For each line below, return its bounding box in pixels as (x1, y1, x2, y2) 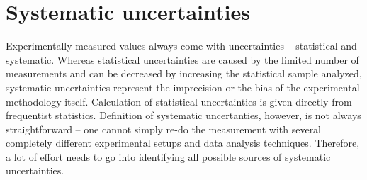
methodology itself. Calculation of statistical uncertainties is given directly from (6, 94, 352, 108)
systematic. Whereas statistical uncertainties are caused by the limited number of (6, 52, 359, 67)
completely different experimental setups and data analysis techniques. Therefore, (6, 135, 360, 150)
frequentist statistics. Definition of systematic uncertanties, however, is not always (6, 108, 361, 123)
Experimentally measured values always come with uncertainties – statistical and (6, 38, 357, 53)
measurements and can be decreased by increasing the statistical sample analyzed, (6, 66, 362, 81)
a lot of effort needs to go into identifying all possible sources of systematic (6, 149, 331, 164)
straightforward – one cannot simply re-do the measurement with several (6, 121, 322, 136)
